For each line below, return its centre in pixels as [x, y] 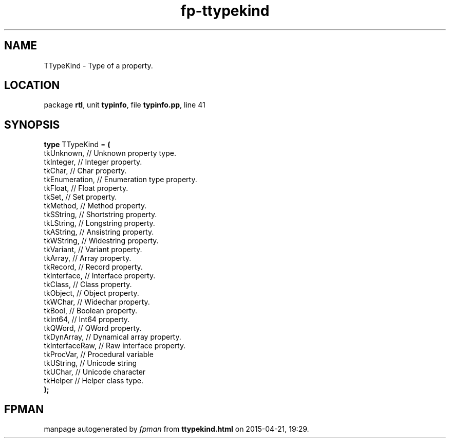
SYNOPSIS [32, 125]
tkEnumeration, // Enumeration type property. [120, 180]
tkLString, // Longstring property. [99, 223]
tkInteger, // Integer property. [93, 162]
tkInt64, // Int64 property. [87, 320]
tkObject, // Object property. [91, 293]
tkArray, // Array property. [88, 258]
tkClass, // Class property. [88, 285]
